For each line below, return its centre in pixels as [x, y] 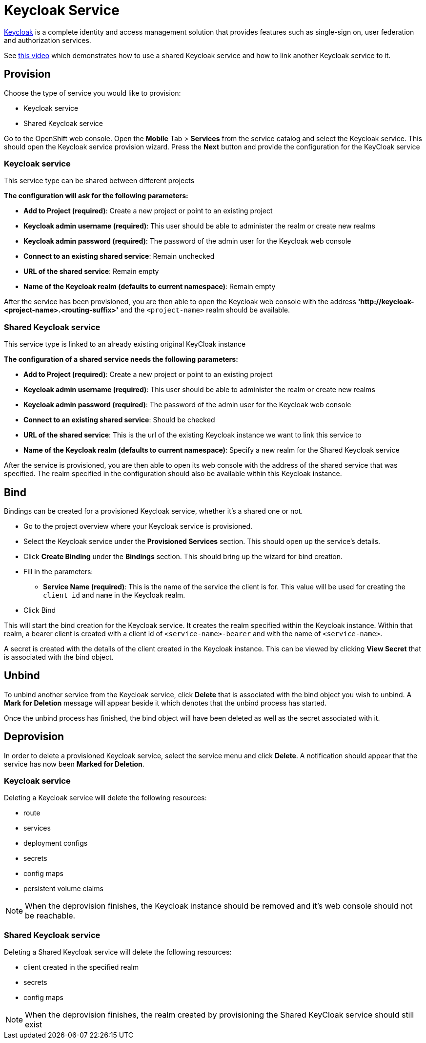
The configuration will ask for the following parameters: [96, 196]
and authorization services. [48, 40]
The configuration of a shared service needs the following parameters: [121, 359]
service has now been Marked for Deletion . [74, 764]
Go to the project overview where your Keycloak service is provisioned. [138, 526]
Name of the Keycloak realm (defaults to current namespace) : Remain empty [150, 287]
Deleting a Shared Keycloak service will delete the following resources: [118, 952]
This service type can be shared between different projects [99, 181]
